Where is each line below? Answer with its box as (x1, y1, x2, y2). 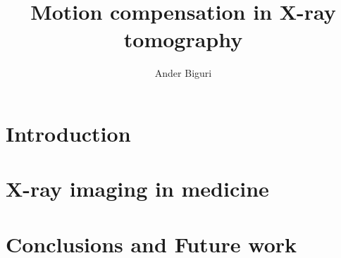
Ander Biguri (154, 66, 212, 80)
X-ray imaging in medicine (6, 174, 269, 203)
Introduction (6, 118, 131, 147)
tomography (123, 25, 243, 54)
